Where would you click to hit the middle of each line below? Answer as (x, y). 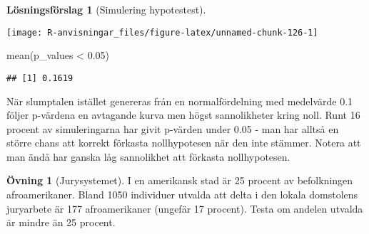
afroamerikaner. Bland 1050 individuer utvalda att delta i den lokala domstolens (182, 195)
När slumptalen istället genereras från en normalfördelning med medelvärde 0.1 (180, 101)
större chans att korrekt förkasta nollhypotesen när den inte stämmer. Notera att (184, 143)
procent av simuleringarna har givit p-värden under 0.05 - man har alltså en (173, 128)
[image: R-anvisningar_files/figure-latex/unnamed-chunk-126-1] (162, 32)
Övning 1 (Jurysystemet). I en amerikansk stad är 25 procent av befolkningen (180, 180)
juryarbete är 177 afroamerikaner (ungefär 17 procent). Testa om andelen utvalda (185, 208)
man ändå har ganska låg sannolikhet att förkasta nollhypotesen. (148, 156)
